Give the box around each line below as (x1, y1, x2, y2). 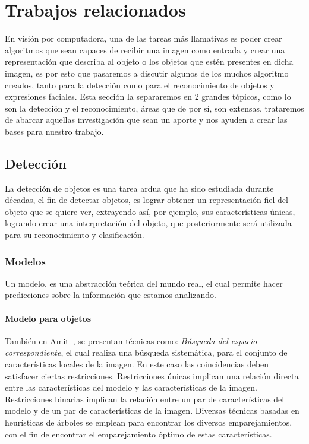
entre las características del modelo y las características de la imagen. (5, 381, 257, 394)
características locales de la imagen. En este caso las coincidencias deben (5, 358, 269, 370)
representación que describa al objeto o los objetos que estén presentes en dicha (5, 55, 294, 68)
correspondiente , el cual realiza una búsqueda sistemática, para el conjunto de (5, 346, 288, 359)
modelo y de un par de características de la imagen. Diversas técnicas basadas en (5, 404, 299, 417)
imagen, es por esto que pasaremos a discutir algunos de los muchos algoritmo (5, 66, 289, 79)
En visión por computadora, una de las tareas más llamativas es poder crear (5, 32, 282, 45)
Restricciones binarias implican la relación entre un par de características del (5, 392, 285, 405)
